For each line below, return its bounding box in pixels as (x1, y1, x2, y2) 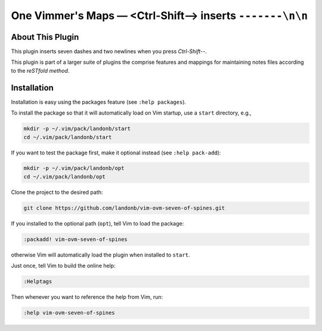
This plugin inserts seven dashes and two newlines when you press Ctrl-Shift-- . (11, 48, 207, 55)
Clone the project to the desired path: (11, 188, 103, 196)
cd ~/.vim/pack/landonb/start (23, 134, 112, 140)
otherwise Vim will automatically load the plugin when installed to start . (11, 251, 190, 258)
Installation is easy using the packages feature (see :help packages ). (11, 98, 187, 106)
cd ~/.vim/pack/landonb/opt (23, 173, 106, 180)
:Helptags (23, 278, 52, 285)
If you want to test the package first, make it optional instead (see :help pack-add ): (11, 149, 221, 156)
